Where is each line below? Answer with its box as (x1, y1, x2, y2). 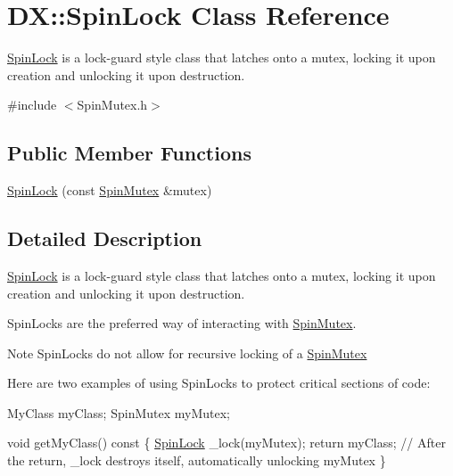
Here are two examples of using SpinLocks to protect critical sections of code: (7, 373, 431, 392)
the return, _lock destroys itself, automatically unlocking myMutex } (7, 451, 386, 470)
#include (7, 95, 57, 114)
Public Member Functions (7, 139, 251, 167)
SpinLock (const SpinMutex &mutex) (7, 181, 212, 200)
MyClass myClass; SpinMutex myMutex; (7, 403, 230, 422)
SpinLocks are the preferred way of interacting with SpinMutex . (7, 314, 357, 332)
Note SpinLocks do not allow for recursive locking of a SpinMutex (7, 343, 367, 362)
